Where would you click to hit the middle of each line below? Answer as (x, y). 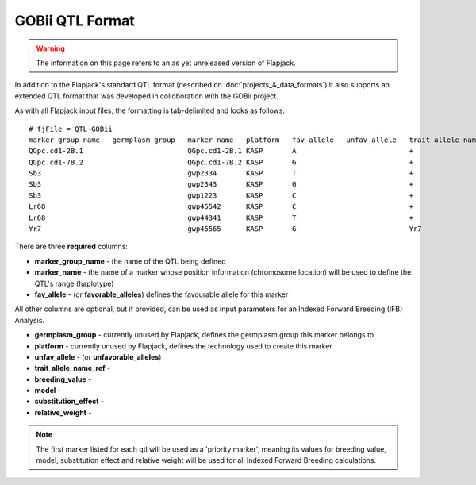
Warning (50, 48)
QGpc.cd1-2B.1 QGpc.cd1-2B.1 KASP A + (221, 151)
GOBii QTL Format (75, 21)
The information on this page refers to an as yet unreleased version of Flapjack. (166, 63)
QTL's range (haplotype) (74, 283)
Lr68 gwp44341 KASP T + (221, 217)
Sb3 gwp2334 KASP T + (221, 173)
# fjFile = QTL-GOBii (71, 129)
